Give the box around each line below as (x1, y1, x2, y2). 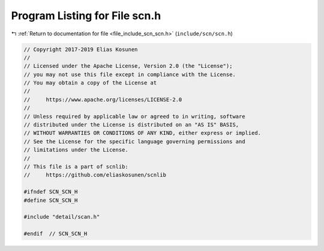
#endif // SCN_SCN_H (23, 231, 88, 237)
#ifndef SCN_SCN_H (23, 189, 78, 195)
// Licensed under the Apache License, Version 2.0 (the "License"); (23, 63, 233, 69)
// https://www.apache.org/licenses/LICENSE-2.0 (23, 96, 182, 103)
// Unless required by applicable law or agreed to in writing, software (23, 113, 245, 120)
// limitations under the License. (23, 147, 128, 153)
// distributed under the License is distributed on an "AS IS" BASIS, (23, 122, 239, 128)
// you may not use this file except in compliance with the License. (23, 71, 236, 78)
